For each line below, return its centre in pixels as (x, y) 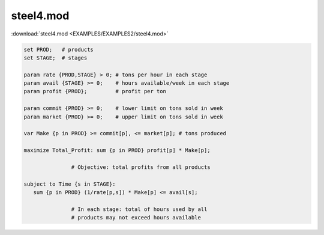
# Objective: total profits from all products (141, 167)
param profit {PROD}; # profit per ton (95, 91)
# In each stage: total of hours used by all (139, 209)
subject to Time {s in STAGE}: (70, 184)
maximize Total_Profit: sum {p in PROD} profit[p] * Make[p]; (117, 151)
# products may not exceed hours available (136, 218)
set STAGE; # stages (55, 58)
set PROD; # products (59, 49)
